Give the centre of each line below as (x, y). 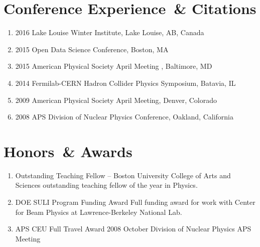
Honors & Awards (68, 151)
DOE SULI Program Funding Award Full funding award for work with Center (135, 202)
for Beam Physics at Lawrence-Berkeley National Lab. (99, 212)
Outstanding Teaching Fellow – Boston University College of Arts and (123, 175)
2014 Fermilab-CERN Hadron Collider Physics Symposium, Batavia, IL (125, 83)
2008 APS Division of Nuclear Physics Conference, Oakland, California (124, 117)
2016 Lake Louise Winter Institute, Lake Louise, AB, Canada (110, 32)
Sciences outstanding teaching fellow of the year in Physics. (106, 185)
